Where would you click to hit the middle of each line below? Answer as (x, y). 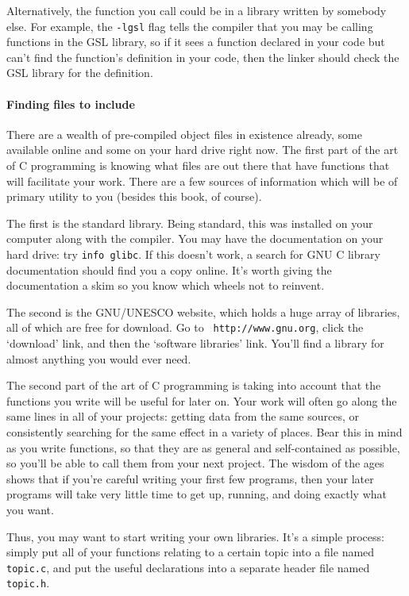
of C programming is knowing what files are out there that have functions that (198, 165)
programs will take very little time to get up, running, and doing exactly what (197, 494)
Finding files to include (71, 104)
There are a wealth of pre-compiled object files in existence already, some (184, 134)
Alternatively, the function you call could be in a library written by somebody (197, 10)
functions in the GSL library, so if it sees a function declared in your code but (196, 42)
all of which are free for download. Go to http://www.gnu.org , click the (185, 327)
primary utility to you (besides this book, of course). (134, 196)
